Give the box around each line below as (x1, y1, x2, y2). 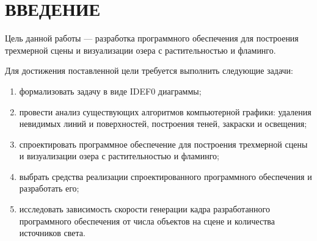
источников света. (19, 226, 86, 239)
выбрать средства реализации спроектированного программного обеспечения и (19, 170, 312, 182)
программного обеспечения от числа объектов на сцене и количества (19, 214, 275, 227)
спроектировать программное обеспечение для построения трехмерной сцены (19, 137, 308, 150)
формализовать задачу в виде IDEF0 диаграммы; (19, 84, 202, 97)
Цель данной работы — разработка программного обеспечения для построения (5, 32, 299, 45)
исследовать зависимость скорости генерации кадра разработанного (19, 203, 270, 215)
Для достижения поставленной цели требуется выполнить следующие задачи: (5, 64, 293, 77)
